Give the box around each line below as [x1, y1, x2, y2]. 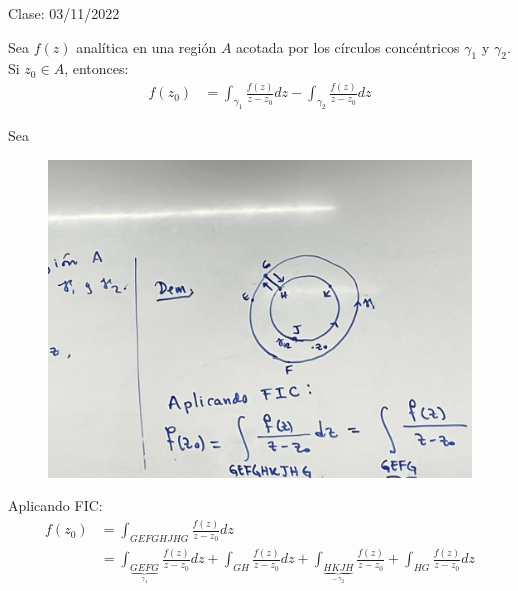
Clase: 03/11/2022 [8, 3, 120, 23]
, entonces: [64, 58, 129, 79]
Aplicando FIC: [8, 495, 103, 516]
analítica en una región [76, 36, 217, 57]
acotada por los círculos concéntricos [236, 36, 460, 57]
